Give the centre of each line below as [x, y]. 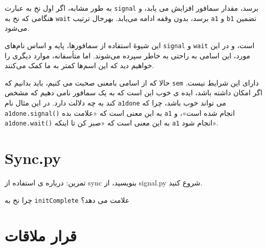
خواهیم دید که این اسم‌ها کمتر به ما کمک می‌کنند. [80, 65]
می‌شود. [17, 28]
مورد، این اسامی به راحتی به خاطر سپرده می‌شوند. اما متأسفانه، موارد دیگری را [128, 55]
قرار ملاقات [41, 235]
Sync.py [33, 158]
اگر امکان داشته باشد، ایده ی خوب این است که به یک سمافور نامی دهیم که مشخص [134, 92]
